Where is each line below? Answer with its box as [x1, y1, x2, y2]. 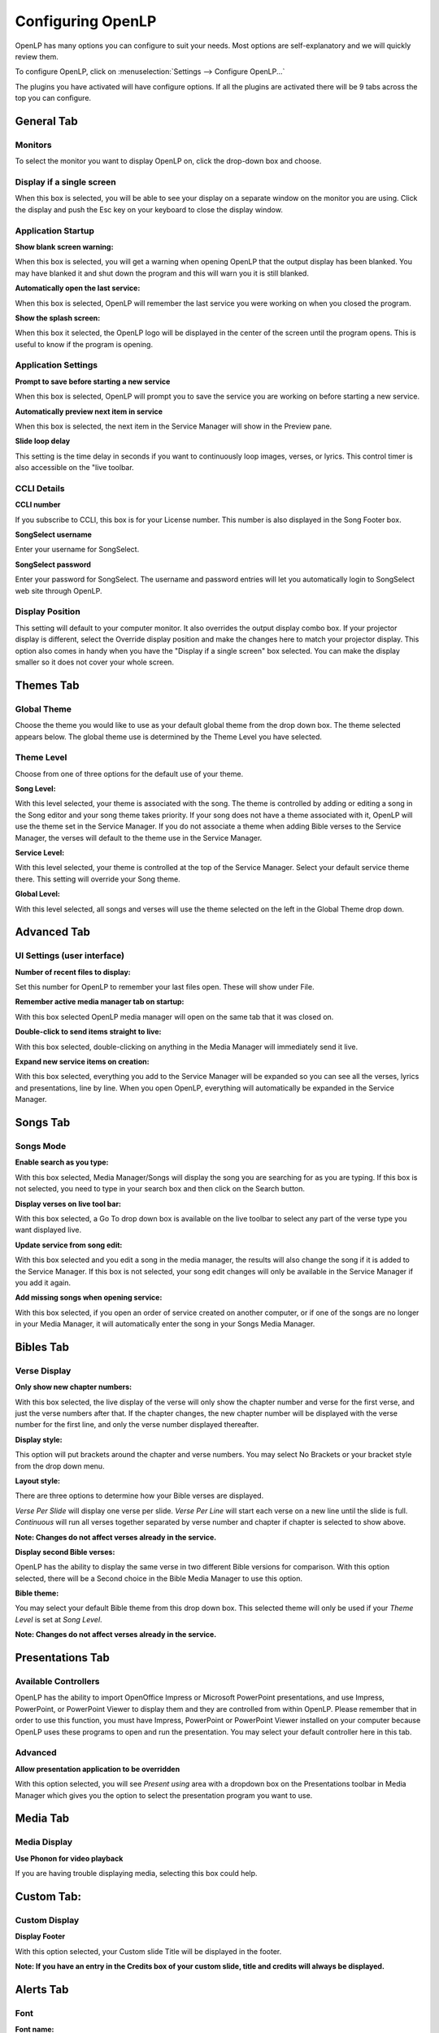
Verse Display [15, 1365, 72, 1376]
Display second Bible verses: [15, 1547, 115, 1556]
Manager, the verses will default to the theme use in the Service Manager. [15, 833, 263, 842]
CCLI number [15, 500, 61, 510]
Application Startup [15, 224, 95, 236]
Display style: [15, 1434, 63, 1444]
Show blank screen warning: [15, 242, 114, 251]
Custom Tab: [15, 1889, 81, 1903]
